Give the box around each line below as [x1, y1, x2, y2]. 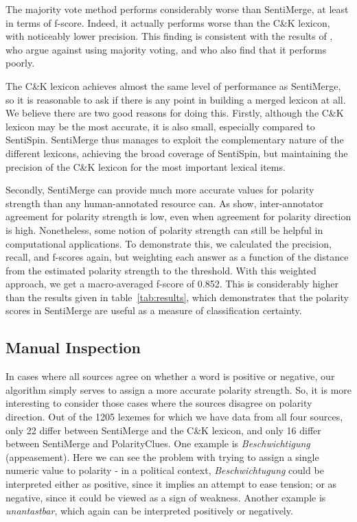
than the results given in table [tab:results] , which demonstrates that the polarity [5, 289, 349, 304]
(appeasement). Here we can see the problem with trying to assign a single [5, 449, 319, 464]
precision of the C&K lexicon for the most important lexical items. [5, 159, 286, 174]
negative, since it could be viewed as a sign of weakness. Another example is [5, 490, 326, 504]
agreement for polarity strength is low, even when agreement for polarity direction [5, 209, 352, 224]
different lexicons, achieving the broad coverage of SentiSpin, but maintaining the [5, 145, 348, 160]
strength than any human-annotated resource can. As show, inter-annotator [5, 195, 324, 210]
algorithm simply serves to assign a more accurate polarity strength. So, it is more [5, 382, 352, 396]
